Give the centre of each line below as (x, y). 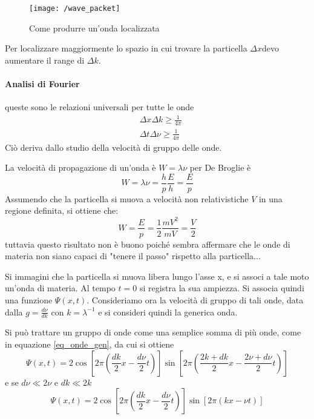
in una (270, 198)
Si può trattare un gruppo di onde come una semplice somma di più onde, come (153, 332)
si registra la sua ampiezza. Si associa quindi (222, 288)
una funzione (29, 299)
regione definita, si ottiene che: (62, 210)
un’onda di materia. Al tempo (60, 288)
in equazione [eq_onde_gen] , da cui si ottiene (90, 344)
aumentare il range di (45, 60)
